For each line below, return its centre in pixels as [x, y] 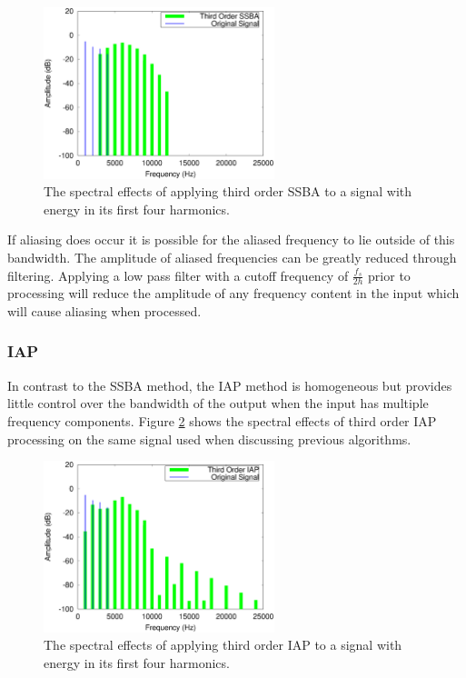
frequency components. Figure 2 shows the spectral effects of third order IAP [222, 420]
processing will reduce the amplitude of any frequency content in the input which [233, 293]
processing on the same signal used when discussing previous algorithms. [209, 439]
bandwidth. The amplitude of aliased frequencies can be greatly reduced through [232, 257]
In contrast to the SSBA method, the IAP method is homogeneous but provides [230, 385]
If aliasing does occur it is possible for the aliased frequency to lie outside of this [231, 239]
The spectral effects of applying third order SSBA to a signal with [228, 191]
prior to [389, 275]
